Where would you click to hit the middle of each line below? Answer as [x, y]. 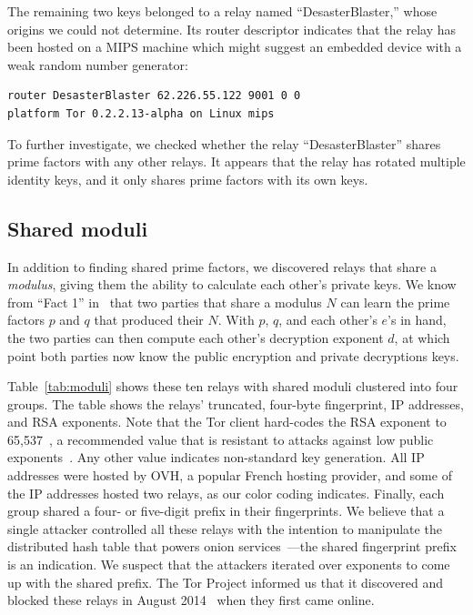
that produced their [149, 320]
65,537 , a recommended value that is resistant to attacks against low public [221, 439]
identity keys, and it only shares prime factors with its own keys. [188, 179]
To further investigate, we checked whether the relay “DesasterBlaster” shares [224, 143]
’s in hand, [417, 320]
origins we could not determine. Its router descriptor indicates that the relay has [231, 29]
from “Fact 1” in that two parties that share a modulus [165, 302]
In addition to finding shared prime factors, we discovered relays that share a [222, 266]
